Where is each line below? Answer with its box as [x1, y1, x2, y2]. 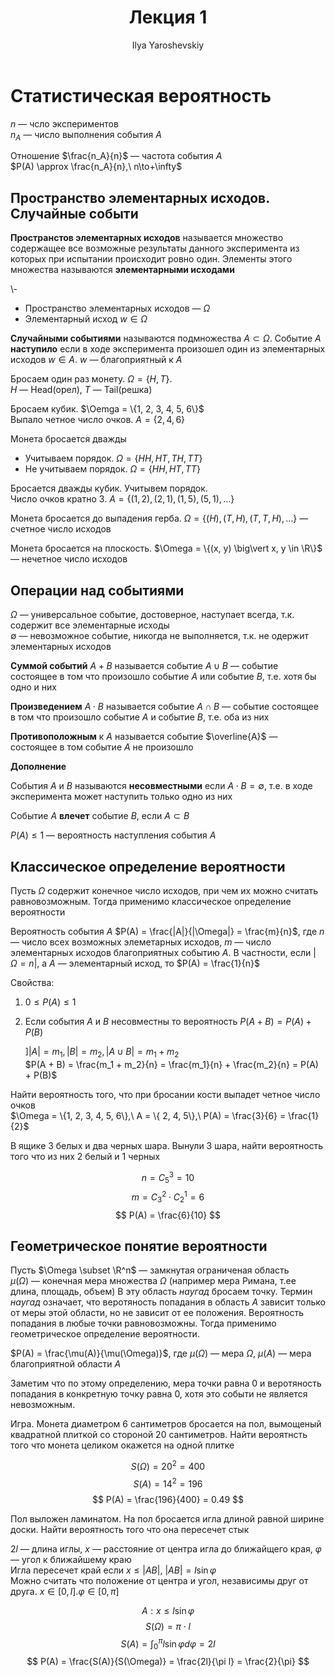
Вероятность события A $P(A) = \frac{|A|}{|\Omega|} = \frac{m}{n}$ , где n [10, 925, 325, 937]
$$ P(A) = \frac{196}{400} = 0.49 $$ [91, 1493, 245, 1505]
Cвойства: [10, 976, 55, 988]
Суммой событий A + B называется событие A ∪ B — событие [10, 660, 279, 672]
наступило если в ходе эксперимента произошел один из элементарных [10, 343, 326, 355]
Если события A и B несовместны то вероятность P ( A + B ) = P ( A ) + [24, 1015, 312, 1027]
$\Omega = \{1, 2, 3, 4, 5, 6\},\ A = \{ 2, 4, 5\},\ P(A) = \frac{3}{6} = [10, 1109, 287, 1121]
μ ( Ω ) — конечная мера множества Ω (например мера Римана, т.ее [10, 1275, 297, 1287]
